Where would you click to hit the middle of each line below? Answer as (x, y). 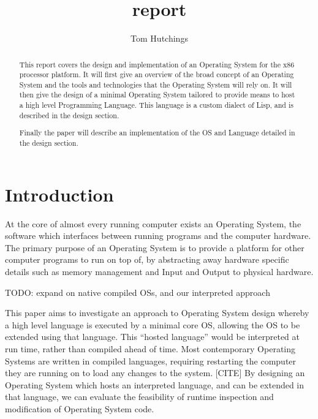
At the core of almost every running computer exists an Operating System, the (153, 223)
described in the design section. (69, 115)
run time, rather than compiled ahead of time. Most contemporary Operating (150, 348)
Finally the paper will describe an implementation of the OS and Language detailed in (157, 133)
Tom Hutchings (159, 38)
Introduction (59, 194)
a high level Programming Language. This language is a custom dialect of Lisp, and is (156, 105)
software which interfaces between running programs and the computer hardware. (158, 236)
